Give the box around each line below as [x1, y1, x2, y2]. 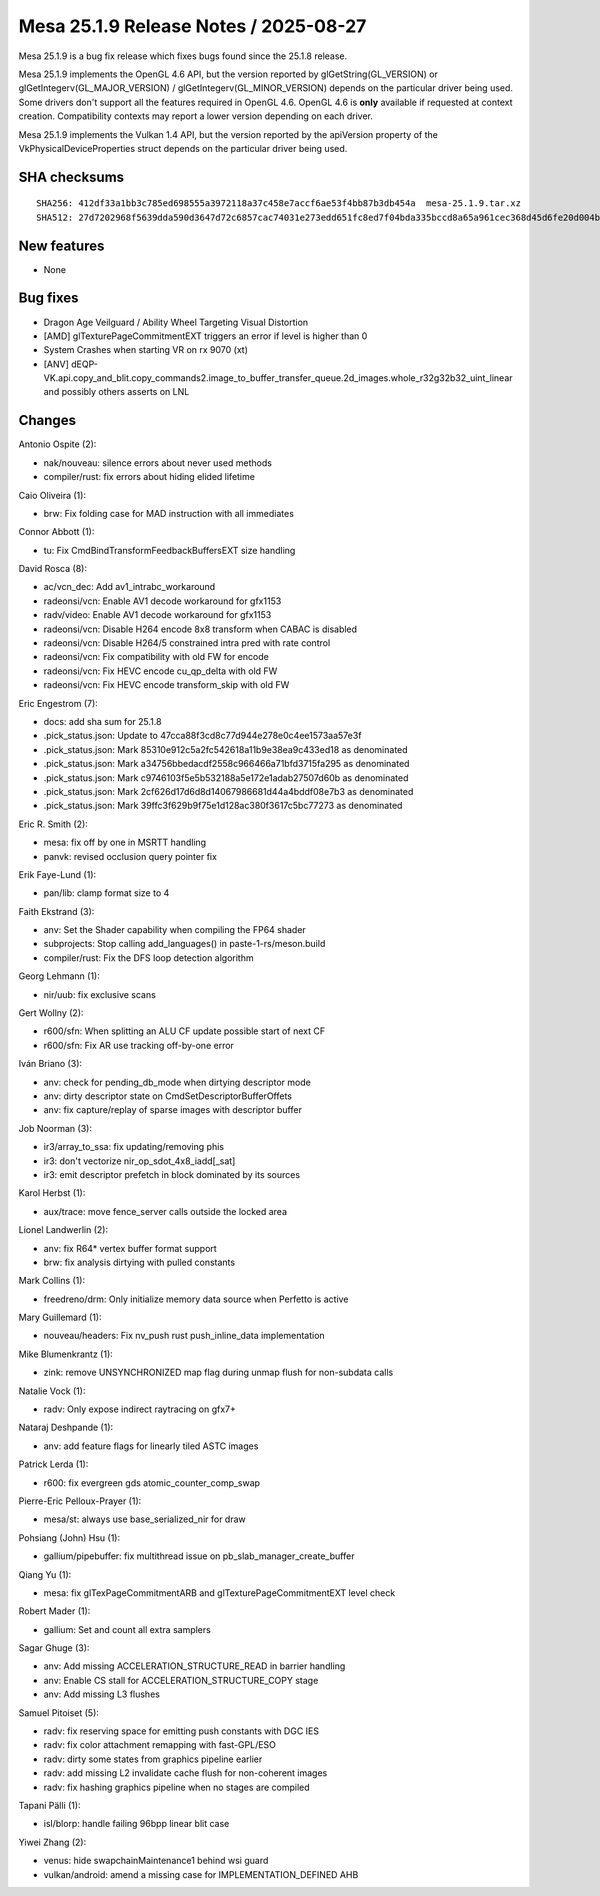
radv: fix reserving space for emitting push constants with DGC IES [43, 1725, 320, 1737]
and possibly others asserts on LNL [43, 386, 190, 398]
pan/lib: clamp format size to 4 [43, 887, 170, 899]
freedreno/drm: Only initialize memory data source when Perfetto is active [43, 1293, 349, 1305]
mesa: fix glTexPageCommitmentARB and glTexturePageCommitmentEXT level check [43, 1586, 396, 1599]
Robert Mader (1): [18, 1605, 91, 1617]
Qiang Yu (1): [18, 1568, 72, 1580]
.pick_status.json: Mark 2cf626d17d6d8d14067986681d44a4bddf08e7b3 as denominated [43, 785, 414, 797]
